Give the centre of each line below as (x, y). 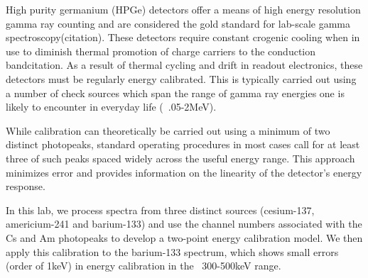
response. (26, 186)
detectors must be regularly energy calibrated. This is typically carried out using (181, 78)
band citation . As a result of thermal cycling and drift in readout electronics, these (184, 65)
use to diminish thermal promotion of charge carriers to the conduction (161, 51)
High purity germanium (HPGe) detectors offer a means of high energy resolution (183, 9)
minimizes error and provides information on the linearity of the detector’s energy (184, 172)
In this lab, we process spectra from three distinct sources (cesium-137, (160, 210)
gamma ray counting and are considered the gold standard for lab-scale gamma (178, 23)
